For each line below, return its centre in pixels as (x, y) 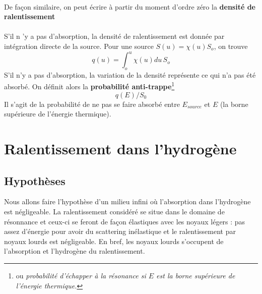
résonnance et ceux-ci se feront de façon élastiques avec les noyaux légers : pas (125, 221)
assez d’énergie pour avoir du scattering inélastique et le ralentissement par (120, 231)
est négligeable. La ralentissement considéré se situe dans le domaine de (114, 212)
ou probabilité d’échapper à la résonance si (81, 276)
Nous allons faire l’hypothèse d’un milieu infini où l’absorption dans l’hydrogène (127, 201)
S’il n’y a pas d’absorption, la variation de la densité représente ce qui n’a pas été (130, 74)
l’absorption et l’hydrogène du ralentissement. (75, 251)
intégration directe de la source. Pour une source (79, 46)
